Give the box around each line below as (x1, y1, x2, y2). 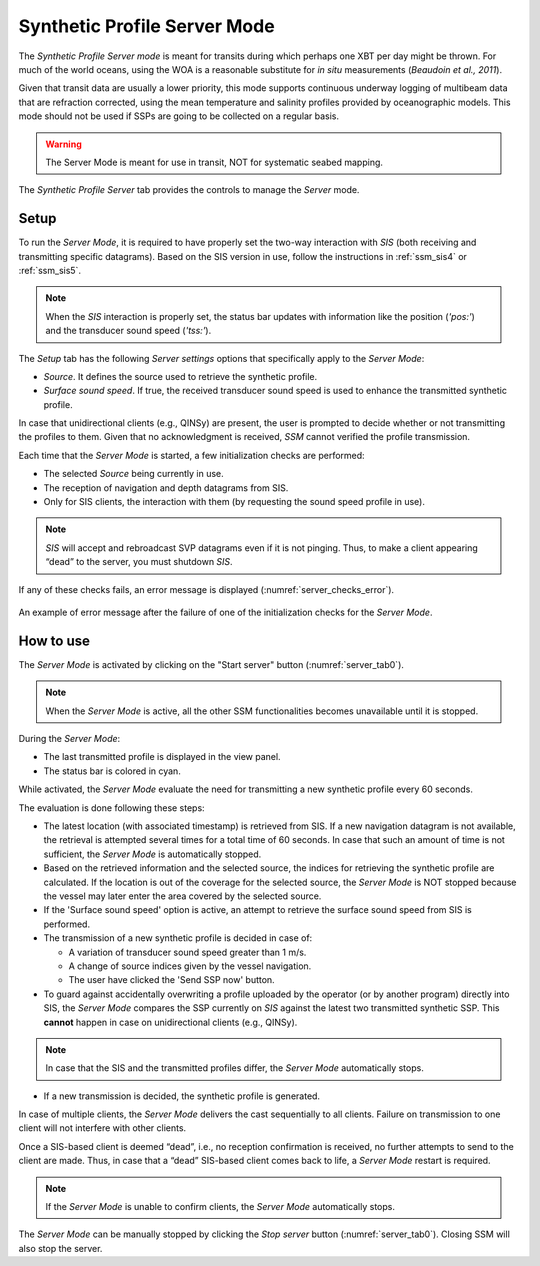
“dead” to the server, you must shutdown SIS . (45, 556, 234, 568)
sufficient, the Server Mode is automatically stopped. (43, 848, 262, 860)
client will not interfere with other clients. (18, 1122, 187, 1134)
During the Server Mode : (18, 733, 121, 745)
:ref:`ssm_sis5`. (18, 264, 82, 276)
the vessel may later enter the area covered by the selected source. (43, 890, 322, 902)
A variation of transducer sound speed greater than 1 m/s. (68, 946, 307, 958)
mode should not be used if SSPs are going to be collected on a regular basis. (18, 110, 340, 122)
